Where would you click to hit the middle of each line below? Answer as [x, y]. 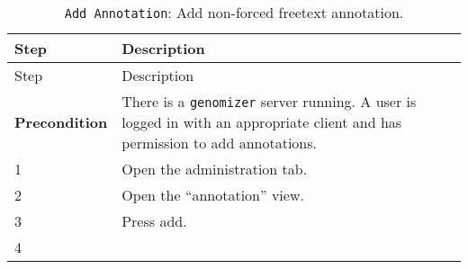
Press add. [154, 221]
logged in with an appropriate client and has [262, 122]
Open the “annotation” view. [213, 195]
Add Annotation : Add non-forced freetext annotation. [234, 12]
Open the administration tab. [215, 169]
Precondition [61, 122]
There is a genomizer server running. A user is [269, 101]
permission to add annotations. [219, 143]
